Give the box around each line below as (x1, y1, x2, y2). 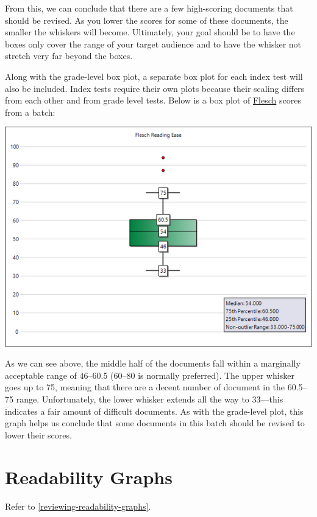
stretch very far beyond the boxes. (5, 49, 133, 62)
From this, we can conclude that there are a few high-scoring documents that (5, 2, 293, 14)
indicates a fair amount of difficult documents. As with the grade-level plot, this (5, 404, 304, 417)
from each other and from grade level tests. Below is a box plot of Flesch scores (5, 94, 301, 107)
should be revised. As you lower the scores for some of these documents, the (5, 13, 288, 26)
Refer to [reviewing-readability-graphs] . (5, 499, 151, 512)
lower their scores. (5, 428, 72, 441)
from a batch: (5, 105, 55, 118)
